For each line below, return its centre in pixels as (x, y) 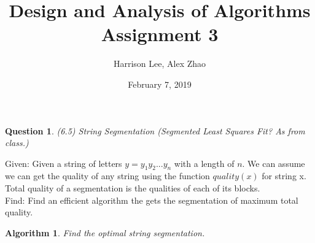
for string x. (284, 176)
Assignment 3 (160, 34)
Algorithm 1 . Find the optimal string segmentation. (105, 232)
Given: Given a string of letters (64, 163)
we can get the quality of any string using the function (107, 176)
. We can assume (274, 163)
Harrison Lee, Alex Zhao (160, 64)
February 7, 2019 (160, 84)
